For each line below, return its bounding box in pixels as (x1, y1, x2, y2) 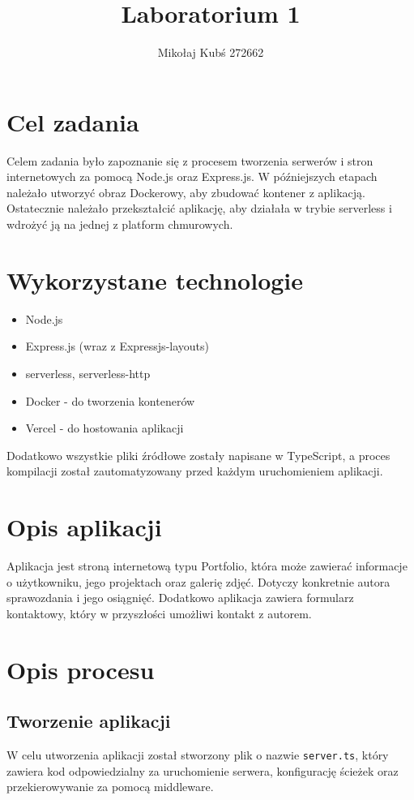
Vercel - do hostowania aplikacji (25, 419, 184, 437)
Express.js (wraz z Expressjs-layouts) (25, 338, 209, 355)
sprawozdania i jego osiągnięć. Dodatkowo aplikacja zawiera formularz (6, 589, 354, 606)
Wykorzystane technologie (6, 263, 304, 296)
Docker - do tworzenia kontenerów (25, 392, 195, 409)
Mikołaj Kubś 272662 (157, 44, 264, 61)
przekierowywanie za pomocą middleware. (6, 778, 214, 795)
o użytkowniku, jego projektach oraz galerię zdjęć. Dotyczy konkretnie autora (6, 573, 391, 590)
